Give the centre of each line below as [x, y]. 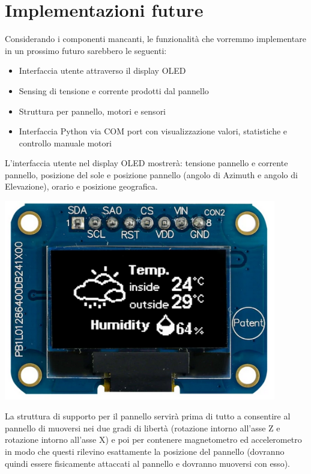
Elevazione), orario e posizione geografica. [81, 186]
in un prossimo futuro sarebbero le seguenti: [86, 50]
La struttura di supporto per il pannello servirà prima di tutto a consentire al [148, 416]
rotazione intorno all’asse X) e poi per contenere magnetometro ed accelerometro [153, 439]
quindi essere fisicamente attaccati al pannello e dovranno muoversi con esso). [147, 463]
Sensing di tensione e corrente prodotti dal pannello [114, 90]
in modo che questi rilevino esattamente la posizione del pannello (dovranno [145, 451]
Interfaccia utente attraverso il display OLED [102, 70]
